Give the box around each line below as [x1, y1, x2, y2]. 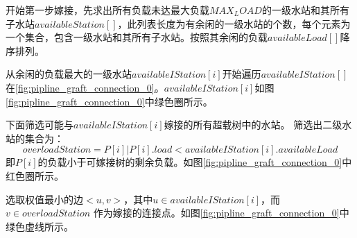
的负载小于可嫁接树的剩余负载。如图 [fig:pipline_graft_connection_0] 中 [37, 155, 352, 169]
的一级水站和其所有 [261, 3, 349, 17]
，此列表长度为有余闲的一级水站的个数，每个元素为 [117, 16, 351, 31]
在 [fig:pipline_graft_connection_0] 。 [6, 80, 164, 94]
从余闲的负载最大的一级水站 [6, 67, 132, 81]
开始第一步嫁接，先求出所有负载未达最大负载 [6, 3, 209, 17]
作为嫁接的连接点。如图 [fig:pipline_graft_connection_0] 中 [93, 205, 349, 220]
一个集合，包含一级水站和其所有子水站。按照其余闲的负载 [6, 30, 268, 44]
